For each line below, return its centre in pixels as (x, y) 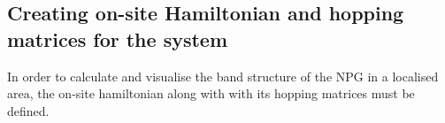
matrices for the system (118, 38)
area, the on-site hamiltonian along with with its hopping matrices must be (211, 93)
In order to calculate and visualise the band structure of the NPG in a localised (223, 76)
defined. (28, 110)
